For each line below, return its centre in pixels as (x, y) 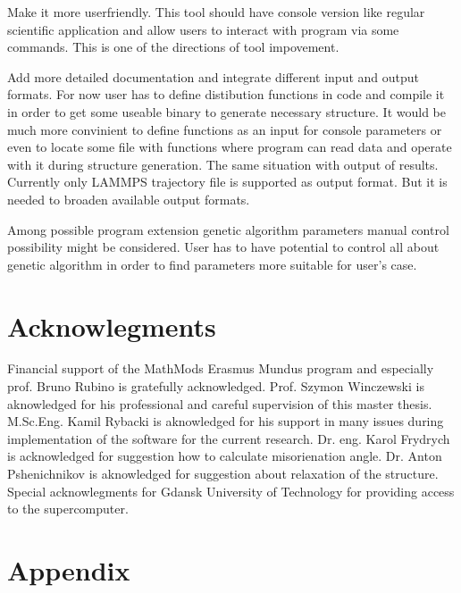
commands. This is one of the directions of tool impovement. (173, 47)
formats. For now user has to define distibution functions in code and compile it (226, 94)
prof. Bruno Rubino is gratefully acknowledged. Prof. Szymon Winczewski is (216, 386)
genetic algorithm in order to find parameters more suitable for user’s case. (212, 264)
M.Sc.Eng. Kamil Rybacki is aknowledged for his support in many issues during (226, 421)
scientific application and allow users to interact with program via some (203, 29)
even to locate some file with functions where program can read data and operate (230, 147)
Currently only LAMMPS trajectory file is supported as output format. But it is (227, 182)
